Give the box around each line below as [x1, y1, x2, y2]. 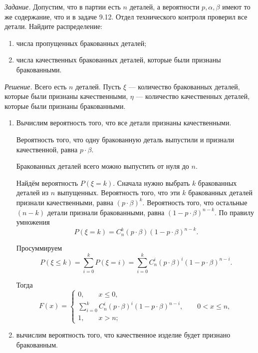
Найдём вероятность [16, 177, 78, 188]
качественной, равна [16, 144, 78, 154]
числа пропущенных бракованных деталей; [16, 37, 147, 48]
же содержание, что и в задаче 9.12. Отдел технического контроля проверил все [4, 11, 248, 21]
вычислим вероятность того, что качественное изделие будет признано [16, 330, 231, 340]
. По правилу [214, 207, 255, 217]
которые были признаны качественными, [4, 91, 128, 101]
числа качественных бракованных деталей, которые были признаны [16, 54, 221, 65]
